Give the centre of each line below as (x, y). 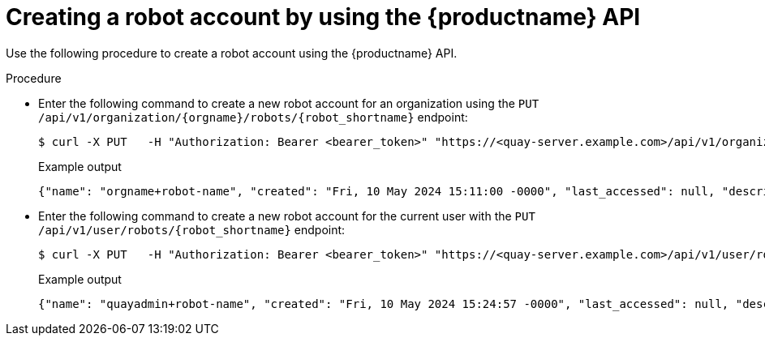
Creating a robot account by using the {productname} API (323, 17)
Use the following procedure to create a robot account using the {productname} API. (232, 53)
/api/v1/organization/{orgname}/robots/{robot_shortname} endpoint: (253, 117)
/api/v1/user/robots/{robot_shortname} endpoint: (192, 229)
